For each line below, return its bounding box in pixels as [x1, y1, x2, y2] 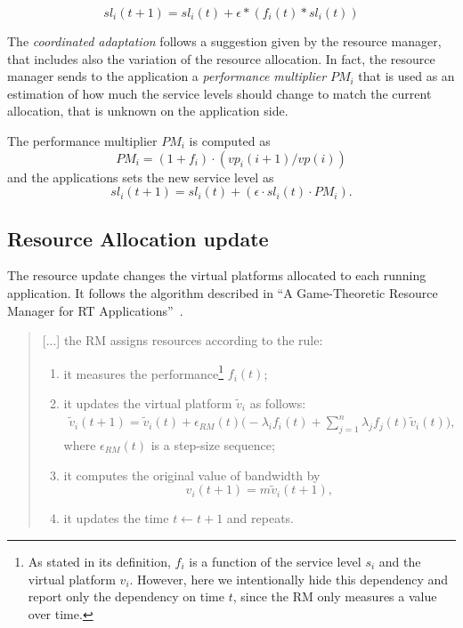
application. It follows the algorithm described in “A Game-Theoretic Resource [7, 283, 438, 302]
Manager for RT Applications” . [7, 301, 183, 319]
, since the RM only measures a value [232, 587, 437, 606]
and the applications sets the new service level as [7, 167, 274, 186]
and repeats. [226, 509, 294, 527]
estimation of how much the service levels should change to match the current [7, 84, 432, 102]
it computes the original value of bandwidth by [63, 465, 321, 484]
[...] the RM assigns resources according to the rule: [42, 331, 323, 350]
